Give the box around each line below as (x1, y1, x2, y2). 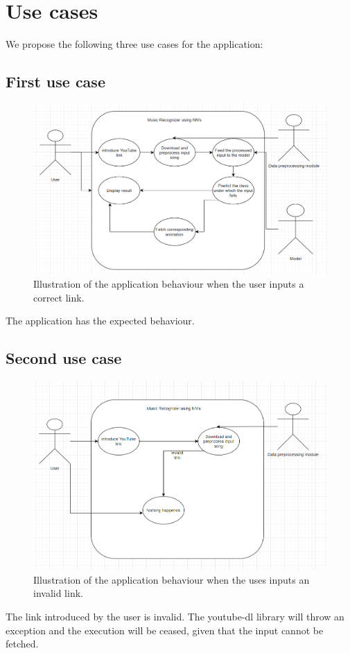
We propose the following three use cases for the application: (6, 37, 263, 51)
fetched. (6, 636, 39, 651)
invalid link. (33, 586, 83, 600)
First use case (6, 71, 105, 92)
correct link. (33, 290, 85, 304)
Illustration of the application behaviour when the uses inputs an (33, 572, 310, 586)
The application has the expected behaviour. (6, 313, 195, 328)
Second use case (6, 347, 122, 369)
